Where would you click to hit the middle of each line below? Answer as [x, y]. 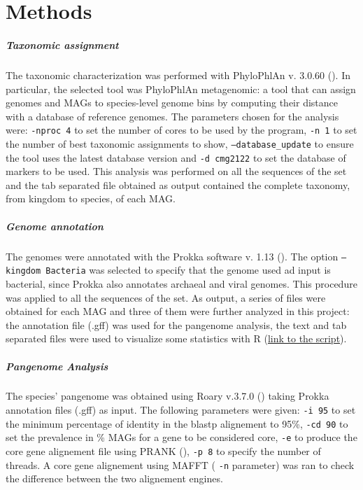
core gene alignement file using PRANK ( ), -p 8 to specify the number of [163, 451]
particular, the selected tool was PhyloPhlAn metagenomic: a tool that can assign [181, 89]
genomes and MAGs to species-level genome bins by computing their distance [172, 103]
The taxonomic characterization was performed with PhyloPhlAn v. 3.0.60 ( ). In [178, 75]
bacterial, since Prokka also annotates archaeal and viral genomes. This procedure [181, 283]
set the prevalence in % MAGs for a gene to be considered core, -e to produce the [181, 437]
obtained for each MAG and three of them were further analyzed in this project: [178, 311]
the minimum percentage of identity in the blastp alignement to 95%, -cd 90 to [177, 423]
